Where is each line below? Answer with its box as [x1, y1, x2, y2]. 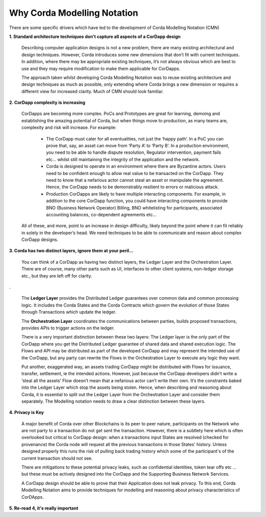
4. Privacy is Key [9, 410, 44, 415]
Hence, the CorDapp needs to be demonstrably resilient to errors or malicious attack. [46, 184, 219, 190]
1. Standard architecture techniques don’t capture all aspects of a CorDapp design [9, 34, 181, 39]
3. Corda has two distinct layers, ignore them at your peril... [9, 248, 133, 254]
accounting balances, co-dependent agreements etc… [46, 211, 157, 217]
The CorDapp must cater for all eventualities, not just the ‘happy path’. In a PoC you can [46, 136, 224, 141]
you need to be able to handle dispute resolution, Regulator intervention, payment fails [46, 149, 221, 155]
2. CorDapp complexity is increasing [9, 100, 86, 105]
